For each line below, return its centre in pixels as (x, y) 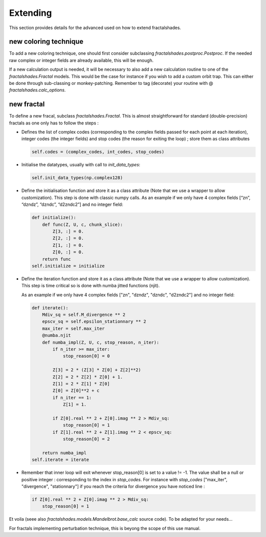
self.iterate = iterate (61, 460)
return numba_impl (64, 453)
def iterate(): (50, 308)
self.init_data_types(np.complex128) (77, 178)
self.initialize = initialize (68, 266)
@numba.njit (57, 335)
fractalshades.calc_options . (37, 90)
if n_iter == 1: (72, 398)
